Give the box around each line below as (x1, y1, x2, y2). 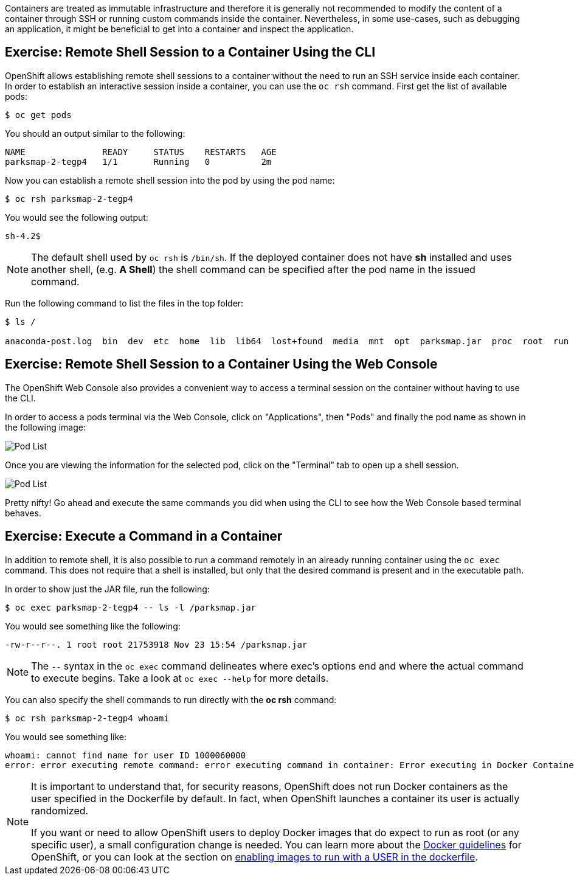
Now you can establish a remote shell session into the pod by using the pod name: (5, 175, 335, 185)
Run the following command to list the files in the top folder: (5, 297, 244, 308)
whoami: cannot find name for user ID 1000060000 (5, 750, 246, 760)
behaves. (5, 507, 41, 518)
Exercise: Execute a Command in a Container (5, 528, 283, 544)
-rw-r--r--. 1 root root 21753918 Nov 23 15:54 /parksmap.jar (5, 639, 308, 650)
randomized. (31, 804, 89, 817)
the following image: (5, 421, 86, 432)
